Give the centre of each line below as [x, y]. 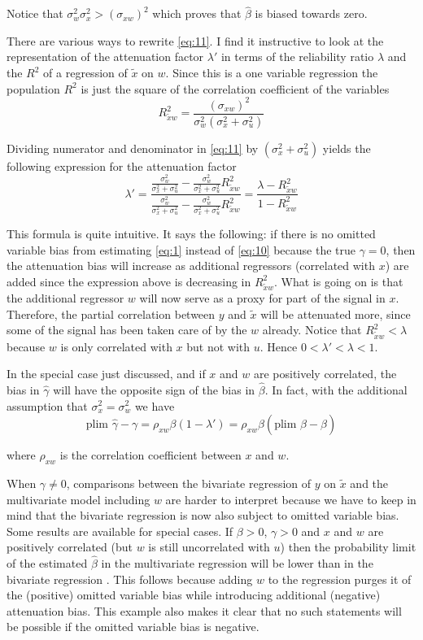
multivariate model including [78, 499]
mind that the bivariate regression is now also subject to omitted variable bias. [203, 515]
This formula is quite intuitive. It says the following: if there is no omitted [191, 233]
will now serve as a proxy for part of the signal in [262, 298]
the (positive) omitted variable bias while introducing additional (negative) [194, 595]
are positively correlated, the [325, 374]
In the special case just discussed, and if [106, 374]
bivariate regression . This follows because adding [130, 579]
